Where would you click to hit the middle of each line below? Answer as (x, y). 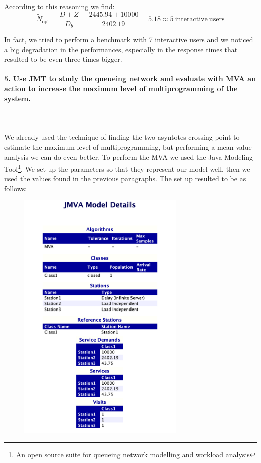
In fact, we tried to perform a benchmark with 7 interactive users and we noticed (129, 39)
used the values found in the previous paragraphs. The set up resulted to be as (125, 178)
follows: (16, 188)
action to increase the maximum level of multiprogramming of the (121, 89)
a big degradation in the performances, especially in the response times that (121, 49)
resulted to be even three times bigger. (63, 59)
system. (17, 98)
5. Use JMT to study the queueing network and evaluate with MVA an (130, 79)
